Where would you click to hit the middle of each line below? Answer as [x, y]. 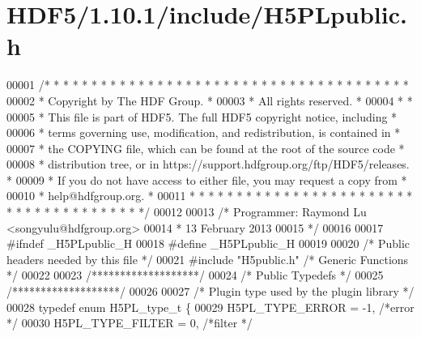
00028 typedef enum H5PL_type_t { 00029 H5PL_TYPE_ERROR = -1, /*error [210, 307]
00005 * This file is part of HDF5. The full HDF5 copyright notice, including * [202, 116]
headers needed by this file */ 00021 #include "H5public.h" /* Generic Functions [208, 259]
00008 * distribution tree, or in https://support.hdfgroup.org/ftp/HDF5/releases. [208, 164]
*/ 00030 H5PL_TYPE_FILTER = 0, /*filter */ [130, 323]
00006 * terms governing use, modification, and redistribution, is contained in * [204, 132]
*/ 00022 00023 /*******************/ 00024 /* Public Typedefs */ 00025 [195, 275]
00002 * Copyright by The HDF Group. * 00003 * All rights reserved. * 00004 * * [210, 100]
